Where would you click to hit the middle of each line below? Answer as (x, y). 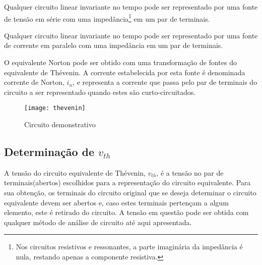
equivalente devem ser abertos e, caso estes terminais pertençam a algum (116, 202)
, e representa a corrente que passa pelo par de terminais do (165, 82)
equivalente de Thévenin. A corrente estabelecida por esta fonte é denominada (125, 72)
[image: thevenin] (55, 108)
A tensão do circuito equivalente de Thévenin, (75, 172)
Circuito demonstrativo (60, 124)
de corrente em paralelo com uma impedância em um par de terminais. (114, 45)
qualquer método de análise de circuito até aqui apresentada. (98, 222)
